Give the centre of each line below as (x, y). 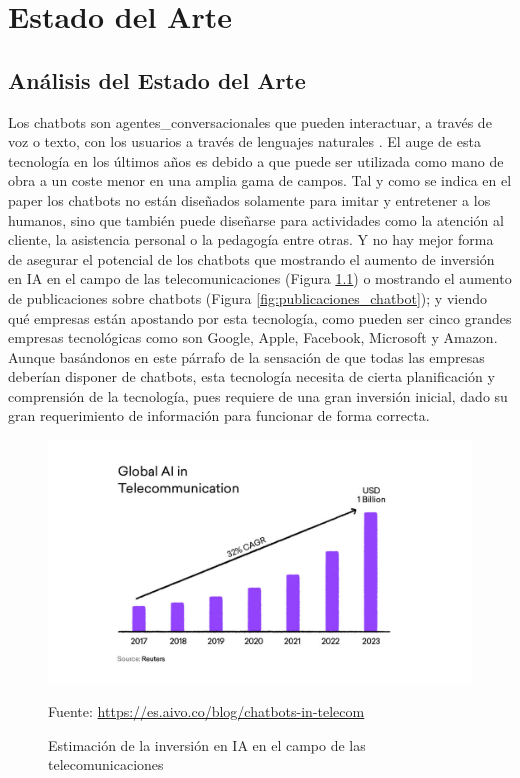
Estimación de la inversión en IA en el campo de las (207, 744)
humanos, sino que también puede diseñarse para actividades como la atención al (256, 219)
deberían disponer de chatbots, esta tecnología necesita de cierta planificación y (251, 376)
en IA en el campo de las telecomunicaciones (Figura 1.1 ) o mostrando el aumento (260, 278)
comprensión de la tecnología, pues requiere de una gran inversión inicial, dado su (258, 395)
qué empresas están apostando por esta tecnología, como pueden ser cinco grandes (260, 317)
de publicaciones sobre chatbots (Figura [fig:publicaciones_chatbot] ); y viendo (247, 297)
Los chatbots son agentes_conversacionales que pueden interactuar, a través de (250, 121)
